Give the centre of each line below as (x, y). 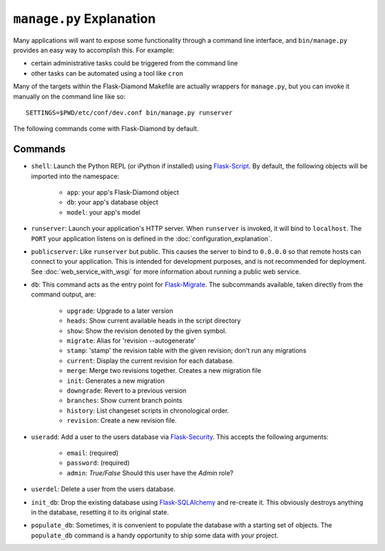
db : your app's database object (112, 202)
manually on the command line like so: (70, 96)
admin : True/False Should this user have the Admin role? (150, 473)
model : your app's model (103, 212)
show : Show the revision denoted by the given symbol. (147, 331)
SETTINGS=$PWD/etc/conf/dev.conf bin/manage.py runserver (129, 113)
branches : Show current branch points (124, 401)
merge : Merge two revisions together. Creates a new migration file (164, 371)
